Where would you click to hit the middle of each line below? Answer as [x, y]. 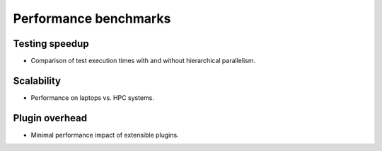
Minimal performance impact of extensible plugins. [105, 135]
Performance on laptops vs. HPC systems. [93, 97]
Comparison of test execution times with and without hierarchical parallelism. [143, 61]
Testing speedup [51, 44]
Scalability [37, 80]
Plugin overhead [50, 118]
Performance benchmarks [92, 18]
